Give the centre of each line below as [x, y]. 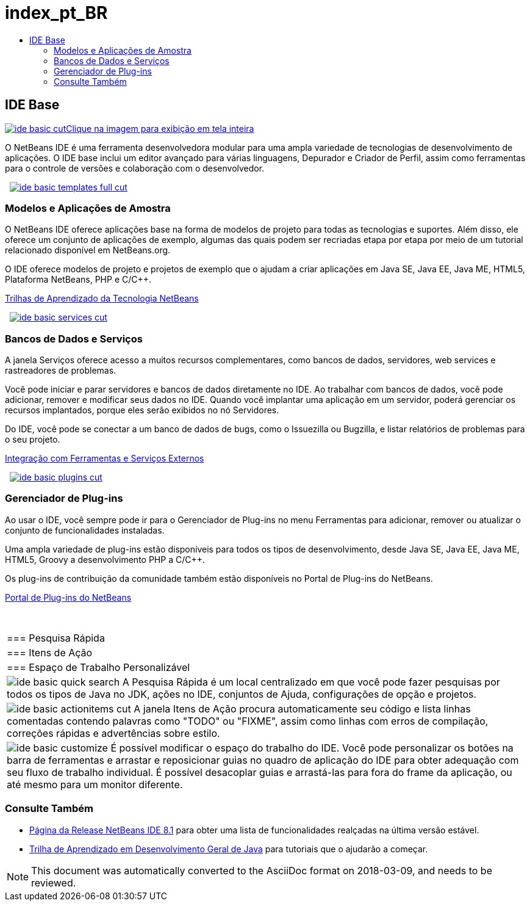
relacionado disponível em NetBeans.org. [88, 250]
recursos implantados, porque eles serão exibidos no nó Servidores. [142, 410]
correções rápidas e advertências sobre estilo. [113, 733]
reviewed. [54, 882]
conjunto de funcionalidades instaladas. [85, 530]
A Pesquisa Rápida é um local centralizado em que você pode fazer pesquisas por [311, 682]
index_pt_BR [56, 13]
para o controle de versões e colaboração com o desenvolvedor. [135, 168]
